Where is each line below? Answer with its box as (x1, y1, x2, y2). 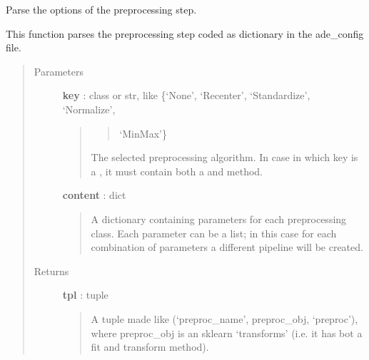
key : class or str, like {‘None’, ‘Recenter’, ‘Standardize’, (62, 88, 310, 103)
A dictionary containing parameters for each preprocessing (91, 211, 347, 226)
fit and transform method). (91, 339, 209, 354)
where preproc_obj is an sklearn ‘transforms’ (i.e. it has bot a (91, 325, 363, 340)
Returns (34, 263, 69, 278)
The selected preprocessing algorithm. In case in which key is (91, 150, 358, 165)
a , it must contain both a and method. (91, 163, 263, 178)
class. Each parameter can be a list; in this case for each (91, 225, 337, 240)
